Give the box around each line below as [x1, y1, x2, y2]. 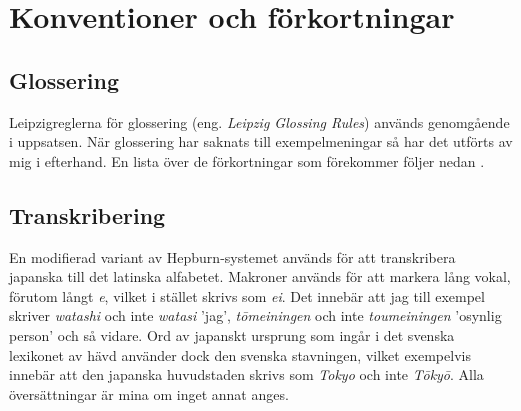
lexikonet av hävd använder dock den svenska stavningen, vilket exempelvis [9, 344, 471, 365]
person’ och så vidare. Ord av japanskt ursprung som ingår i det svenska [9, 324, 455, 345]
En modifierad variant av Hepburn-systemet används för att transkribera [9, 246, 456, 267]
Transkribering [9, 199, 166, 230]
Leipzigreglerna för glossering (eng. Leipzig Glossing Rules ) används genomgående [9, 111, 510, 132]
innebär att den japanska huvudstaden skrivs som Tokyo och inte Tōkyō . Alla [9, 364, 484, 385]
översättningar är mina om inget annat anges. [9, 383, 289, 404]
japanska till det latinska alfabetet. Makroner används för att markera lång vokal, [9, 266, 511, 287]
